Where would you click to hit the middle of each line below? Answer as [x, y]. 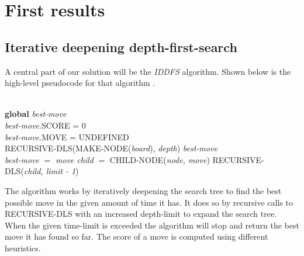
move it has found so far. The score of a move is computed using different [137, 236]
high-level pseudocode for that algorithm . [80, 83]
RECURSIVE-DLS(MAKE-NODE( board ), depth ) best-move [111, 148]
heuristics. [23, 248]
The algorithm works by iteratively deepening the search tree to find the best [143, 190]
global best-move [36, 114]
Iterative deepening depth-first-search [121, 46]
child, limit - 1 [50, 171]
